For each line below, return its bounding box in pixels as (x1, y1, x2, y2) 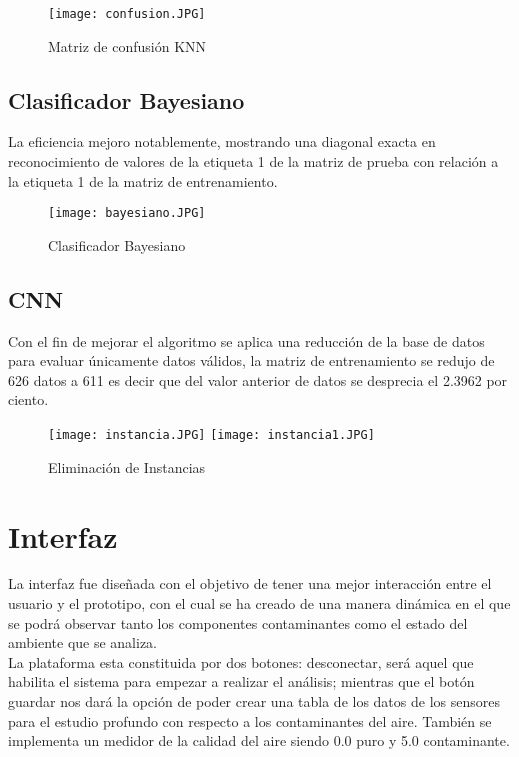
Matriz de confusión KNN (48, 35, 207, 56)
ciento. (8, 389, 49, 410)
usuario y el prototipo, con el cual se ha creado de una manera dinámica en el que (8, 593, 511, 614)
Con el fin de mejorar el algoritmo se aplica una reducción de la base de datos (8, 330, 485, 351)
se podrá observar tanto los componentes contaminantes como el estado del (8, 612, 468, 633)
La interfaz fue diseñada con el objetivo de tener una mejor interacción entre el (8, 573, 492, 594)
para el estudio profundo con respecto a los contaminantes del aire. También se (8, 710, 492, 731)
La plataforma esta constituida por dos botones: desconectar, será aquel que (8, 651, 474, 672)
